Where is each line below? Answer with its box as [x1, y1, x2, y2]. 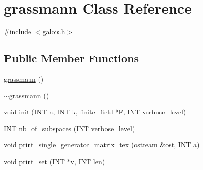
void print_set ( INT [4, 156, 65, 166]
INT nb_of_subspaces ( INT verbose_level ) [4, 123, 135, 133]
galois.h [42, 27, 65, 37]
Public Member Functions [4, 51, 139, 66]
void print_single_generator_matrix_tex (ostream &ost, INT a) [4, 140, 200, 150]
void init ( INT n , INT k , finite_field [4, 107, 113, 117]
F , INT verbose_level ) [118, 107, 186, 117]
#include [4, 27, 31, 37]
